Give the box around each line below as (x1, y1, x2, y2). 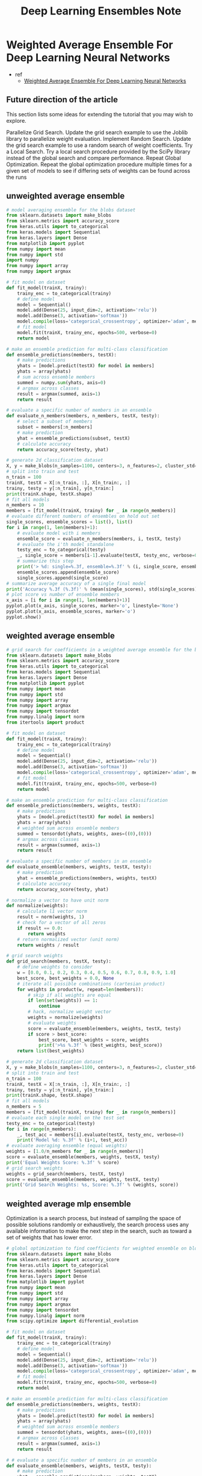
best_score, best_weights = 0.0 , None (17, 975, 114, 981)
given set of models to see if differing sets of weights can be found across (6, 167, 191, 174)
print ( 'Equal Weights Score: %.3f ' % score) (6, 1159, 120, 1165)
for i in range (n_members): (6, 1126, 77, 1132)
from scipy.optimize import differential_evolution (6, 1318, 138, 1324)
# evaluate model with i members (17, 530, 101, 536)
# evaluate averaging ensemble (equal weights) (6, 1143, 128, 1149)
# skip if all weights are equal (28, 992, 112, 998)
